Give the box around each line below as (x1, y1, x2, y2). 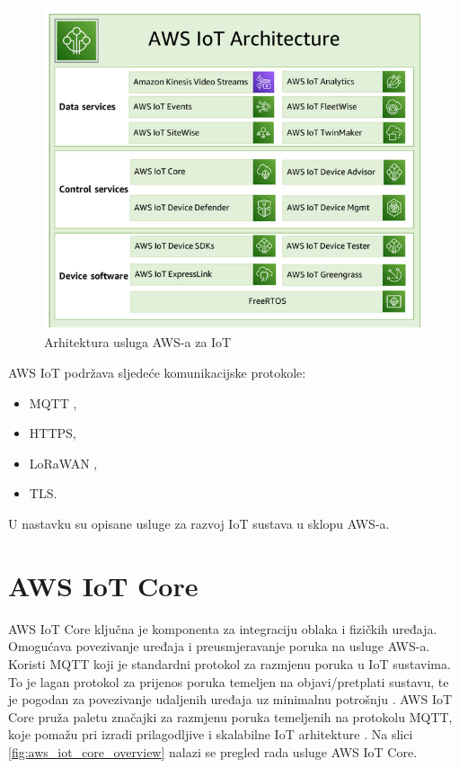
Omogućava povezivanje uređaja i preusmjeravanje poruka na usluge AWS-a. (8, 637, 430, 656)
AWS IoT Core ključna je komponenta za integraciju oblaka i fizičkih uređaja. (8, 619, 437, 638)
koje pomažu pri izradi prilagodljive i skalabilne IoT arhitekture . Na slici (8, 725, 413, 744)
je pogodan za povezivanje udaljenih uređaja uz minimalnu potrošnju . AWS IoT (8, 690, 453, 709)
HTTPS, (29, 424, 76, 442)
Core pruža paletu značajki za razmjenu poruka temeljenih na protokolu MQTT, (8, 707, 453, 726)
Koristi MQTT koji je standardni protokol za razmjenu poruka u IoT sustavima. (8, 654, 451, 673)
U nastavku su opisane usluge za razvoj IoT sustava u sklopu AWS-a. (8, 514, 390, 533)
